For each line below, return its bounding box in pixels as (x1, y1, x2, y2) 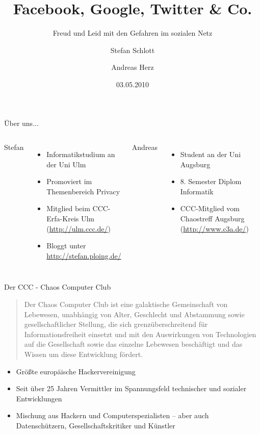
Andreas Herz (111, 62, 154, 72)
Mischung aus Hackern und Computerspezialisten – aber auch (16, 410, 209, 421)
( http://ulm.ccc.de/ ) (46, 223, 111, 234)
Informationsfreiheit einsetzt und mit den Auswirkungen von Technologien (24, 328, 256, 339)
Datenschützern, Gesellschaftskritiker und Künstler (16, 420, 175, 430)
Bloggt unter (46, 240, 86, 251)
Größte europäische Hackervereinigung (16, 366, 136, 376)
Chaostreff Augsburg (180, 213, 245, 224)
